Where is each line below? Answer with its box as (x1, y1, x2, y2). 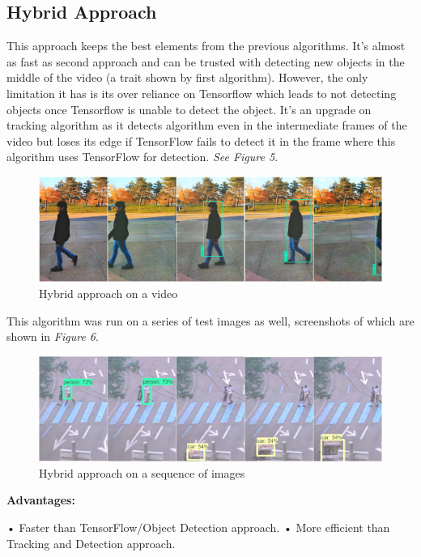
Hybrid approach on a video (39, 284, 178, 301)
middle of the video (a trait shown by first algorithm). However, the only (6, 69, 368, 86)
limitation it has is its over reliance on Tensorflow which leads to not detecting (6, 84, 397, 101)
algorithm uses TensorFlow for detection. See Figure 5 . (6, 148, 279, 165)
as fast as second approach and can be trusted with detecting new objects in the (6, 53, 405, 70)
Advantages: (6, 491, 75, 508)
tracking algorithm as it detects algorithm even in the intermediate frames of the (6, 117, 407, 134)
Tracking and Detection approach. (6, 534, 176, 551)
